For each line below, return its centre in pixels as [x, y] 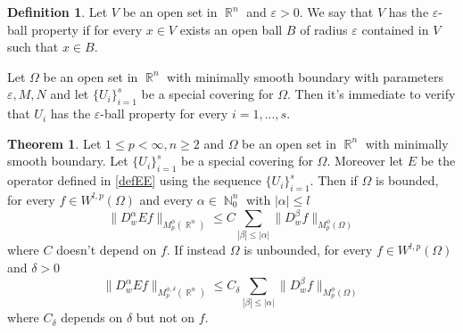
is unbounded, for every [308, 250]
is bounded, [407, 180]
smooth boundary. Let [68, 161]
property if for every [87, 29]
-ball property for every [164, 114]
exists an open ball [231, 29]
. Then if [334, 180]
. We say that [336, 12]
